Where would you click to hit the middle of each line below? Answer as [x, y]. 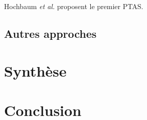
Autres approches [50, 33]
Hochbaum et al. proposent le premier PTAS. [74, 6]
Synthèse [35, 70]
